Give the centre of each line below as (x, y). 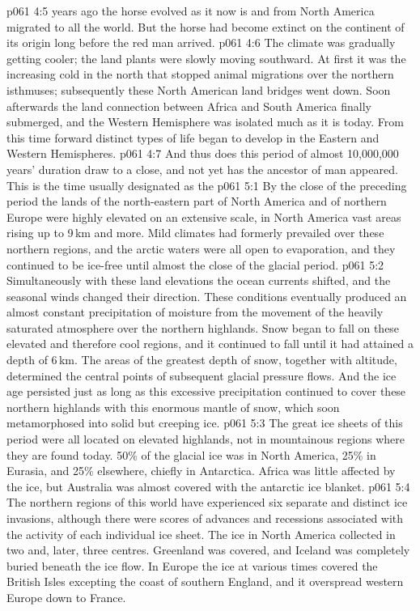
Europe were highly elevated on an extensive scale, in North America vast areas (204, 216)
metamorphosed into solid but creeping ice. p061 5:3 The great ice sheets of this (205, 423)
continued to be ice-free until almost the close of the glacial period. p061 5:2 (195, 264)
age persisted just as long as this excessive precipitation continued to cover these (206, 391)
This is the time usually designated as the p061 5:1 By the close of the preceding (207, 185)
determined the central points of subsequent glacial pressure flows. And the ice (202, 375)
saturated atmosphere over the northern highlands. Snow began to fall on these (203, 327)
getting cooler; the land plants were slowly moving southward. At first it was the (206, 58)
